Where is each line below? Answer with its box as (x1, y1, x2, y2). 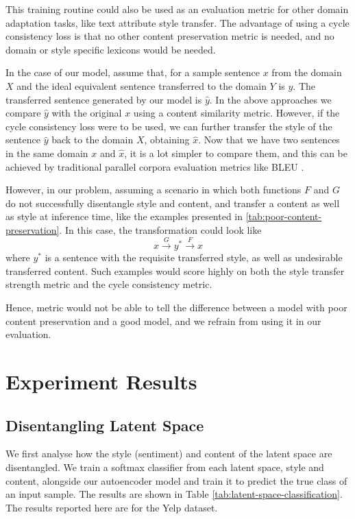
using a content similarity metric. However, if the (133, 106, 340, 120)
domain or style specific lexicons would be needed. (5, 42, 216, 56)
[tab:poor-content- (245, 209, 322, 224)
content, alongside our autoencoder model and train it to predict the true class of (5, 473, 347, 487)
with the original (51, 106, 122, 120)
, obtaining (144, 132, 190, 147)
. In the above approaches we (209, 92, 332, 106)
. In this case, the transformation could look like (59, 222, 262, 237)
